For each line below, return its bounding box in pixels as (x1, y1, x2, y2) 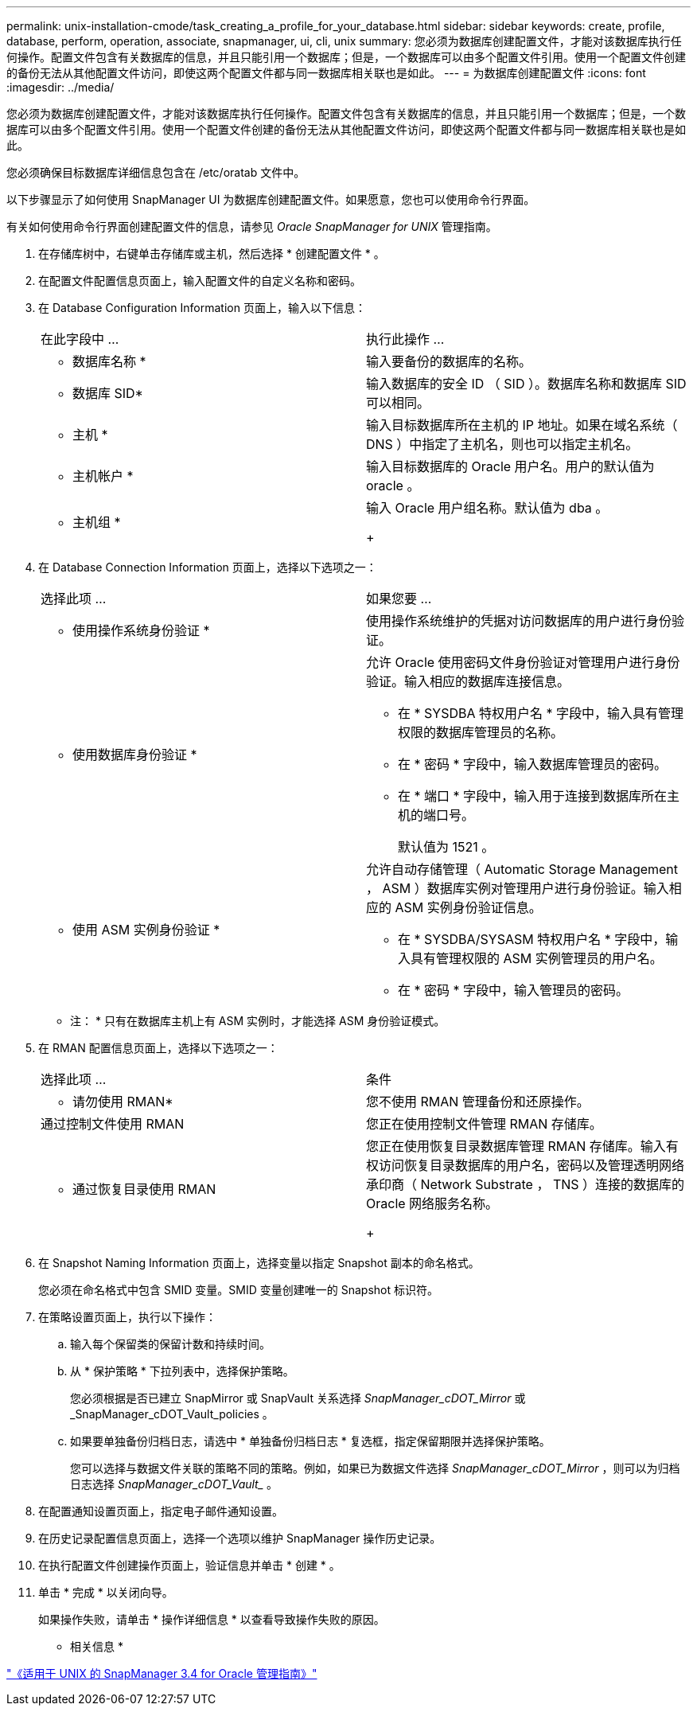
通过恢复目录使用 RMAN (72, 1181, 216, 1197)
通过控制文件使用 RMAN (41, 1116, 185, 1132)
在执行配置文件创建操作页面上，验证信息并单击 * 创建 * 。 (38, 1558, 341, 1572)
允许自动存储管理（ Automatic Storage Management (366, 861, 679, 877)
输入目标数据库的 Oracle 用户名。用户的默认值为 (366, 458, 655, 474)
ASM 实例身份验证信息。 (395, 899, 542, 915)
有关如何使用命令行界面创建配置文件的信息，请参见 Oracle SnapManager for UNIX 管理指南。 (6, 220, 497, 233)
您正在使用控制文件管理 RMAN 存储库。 (366, 1116, 602, 1132)
